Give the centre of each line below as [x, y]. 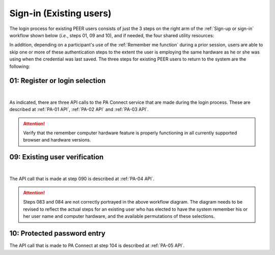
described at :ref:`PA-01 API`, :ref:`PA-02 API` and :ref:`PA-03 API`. [79, 109]
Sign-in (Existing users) [60, 13]
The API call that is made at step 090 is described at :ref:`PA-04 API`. [82, 179]
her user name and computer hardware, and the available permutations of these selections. [119, 216]
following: [20, 66]
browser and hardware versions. [57, 140]
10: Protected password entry [57, 233]
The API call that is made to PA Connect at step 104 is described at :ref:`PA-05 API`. [97, 246]
